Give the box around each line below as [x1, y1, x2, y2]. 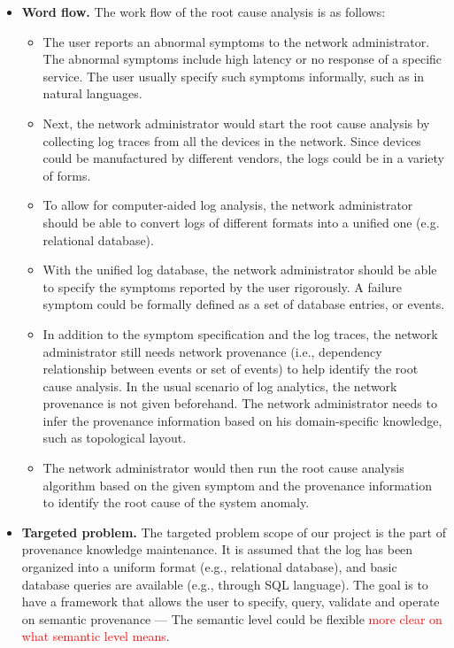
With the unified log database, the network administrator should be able [42, 260, 437, 279]
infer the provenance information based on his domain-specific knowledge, [42, 411, 442, 429]
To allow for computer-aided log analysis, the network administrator [42, 196, 413, 214]
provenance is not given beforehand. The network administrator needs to [42, 394, 437, 413]
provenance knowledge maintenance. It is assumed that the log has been [21, 540, 413, 559]
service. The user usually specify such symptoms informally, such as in [42, 66, 425, 85]
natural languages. [42, 84, 142, 103]
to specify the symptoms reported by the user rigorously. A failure [42, 277, 403, 296]
